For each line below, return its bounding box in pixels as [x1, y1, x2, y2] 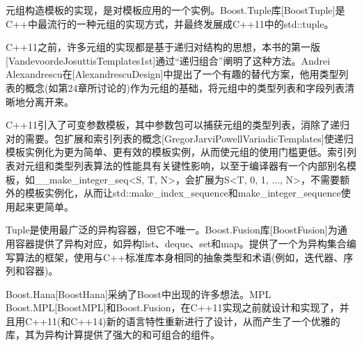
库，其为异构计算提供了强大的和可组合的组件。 [6, 327, 220, 342]
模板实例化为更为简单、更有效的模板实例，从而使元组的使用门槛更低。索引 [6, 145, 347, 159]
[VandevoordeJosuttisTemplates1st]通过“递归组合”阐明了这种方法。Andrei [6, 53, 331, 67]
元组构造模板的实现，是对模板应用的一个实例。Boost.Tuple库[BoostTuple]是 [6, 3, 345, 17]
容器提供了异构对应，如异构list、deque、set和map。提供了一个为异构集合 [15, 236, 347, 250]
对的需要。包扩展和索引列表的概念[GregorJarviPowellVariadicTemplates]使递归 [6, 131, 354, 145]
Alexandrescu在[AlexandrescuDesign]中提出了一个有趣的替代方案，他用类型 [6, 67, 339, 81]
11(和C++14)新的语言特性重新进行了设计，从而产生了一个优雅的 [47, 313, 340, 328]
